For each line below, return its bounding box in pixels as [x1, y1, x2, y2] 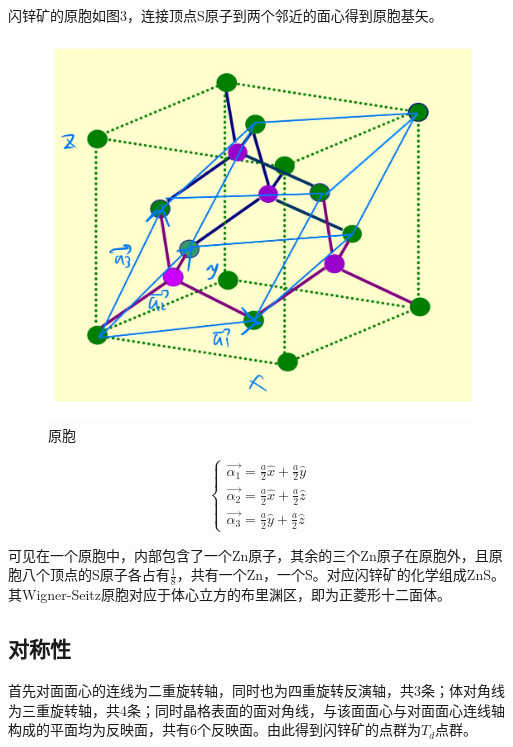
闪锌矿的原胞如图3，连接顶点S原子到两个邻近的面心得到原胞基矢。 [8, 5, 443, 25]
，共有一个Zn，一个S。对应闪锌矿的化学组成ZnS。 [176, 564, 505, 585]
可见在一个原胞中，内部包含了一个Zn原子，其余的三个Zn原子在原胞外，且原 [8, 544, 503, 565]
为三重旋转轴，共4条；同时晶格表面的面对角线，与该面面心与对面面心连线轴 [8, 699, 505, 720]
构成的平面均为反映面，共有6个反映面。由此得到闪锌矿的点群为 [8, 719, 421, 740]
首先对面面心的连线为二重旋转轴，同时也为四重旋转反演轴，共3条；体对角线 [8, 680, 505, 701]
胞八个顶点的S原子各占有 [8, 564, 170, 585]
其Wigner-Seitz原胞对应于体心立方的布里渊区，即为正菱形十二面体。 [8, 584, 451, 605]
